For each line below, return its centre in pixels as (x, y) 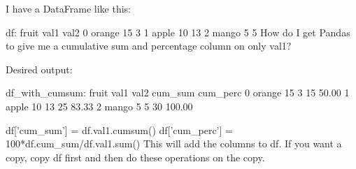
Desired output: (39, 69)
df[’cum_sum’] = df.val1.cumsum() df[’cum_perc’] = (119, 130)
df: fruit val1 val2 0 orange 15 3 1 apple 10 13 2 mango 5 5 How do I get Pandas (178, 32)
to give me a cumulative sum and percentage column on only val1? (149, 46)
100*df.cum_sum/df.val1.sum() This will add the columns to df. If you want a (174, 144)
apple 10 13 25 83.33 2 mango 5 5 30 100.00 (99, 106)
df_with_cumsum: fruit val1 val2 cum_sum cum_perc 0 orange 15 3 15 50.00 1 (178, 93)
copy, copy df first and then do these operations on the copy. (135, 157)
